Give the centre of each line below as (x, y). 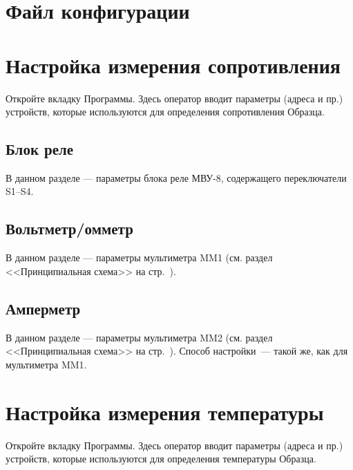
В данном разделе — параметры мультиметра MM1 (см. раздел (139, 257)
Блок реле (40, 149)
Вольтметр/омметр (69, 228)
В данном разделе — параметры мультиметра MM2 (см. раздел (139, 337)
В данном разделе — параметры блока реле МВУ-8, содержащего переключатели (176, 177)
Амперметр (43, 308)
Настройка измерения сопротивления (173, 65)
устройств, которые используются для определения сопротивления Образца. (165, 112)
